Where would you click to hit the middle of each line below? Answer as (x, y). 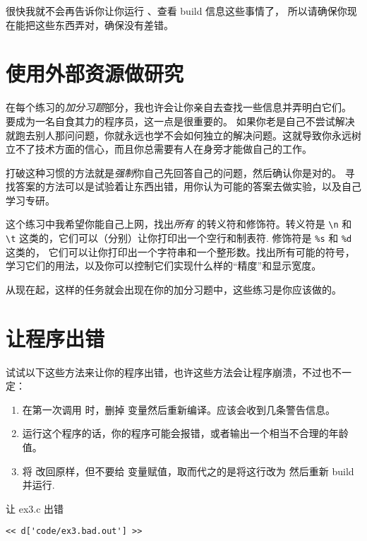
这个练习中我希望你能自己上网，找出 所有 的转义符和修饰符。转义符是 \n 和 (179, 224)
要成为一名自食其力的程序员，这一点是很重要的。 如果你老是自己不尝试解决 (180, 121)
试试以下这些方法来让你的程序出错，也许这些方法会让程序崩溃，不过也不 (174, 372)
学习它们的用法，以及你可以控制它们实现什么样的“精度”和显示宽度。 (164, 266)
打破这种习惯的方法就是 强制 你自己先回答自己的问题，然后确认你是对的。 (174, 172)
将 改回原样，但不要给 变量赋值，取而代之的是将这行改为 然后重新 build (188, 471)
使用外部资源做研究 (95, 73)
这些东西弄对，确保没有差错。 (104, 24)
